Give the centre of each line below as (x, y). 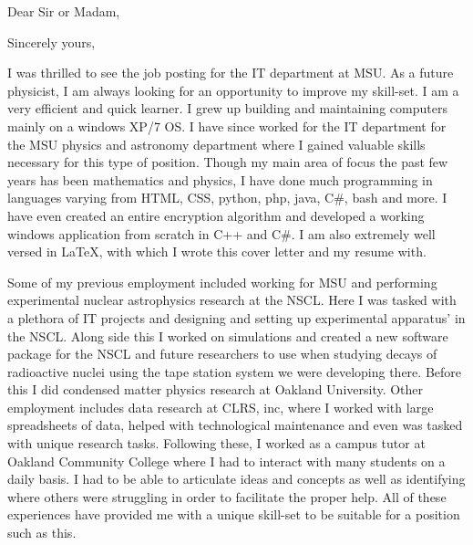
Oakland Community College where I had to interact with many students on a (226, 461)
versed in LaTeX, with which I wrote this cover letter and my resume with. (217, 252)
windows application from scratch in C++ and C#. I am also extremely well (221, 233)
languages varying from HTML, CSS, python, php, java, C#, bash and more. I (227, 198)
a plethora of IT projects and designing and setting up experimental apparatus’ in (236, 317)
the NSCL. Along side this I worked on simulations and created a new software (228, 335)
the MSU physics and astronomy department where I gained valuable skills (216, 144)
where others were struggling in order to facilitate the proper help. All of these (227, 496)
